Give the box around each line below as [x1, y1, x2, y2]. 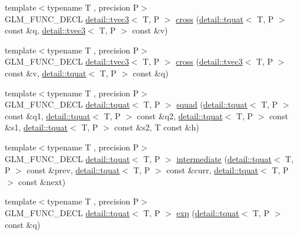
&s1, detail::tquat [5, 121, 68, 133]
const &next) [18, 175, 66, 187]
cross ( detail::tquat [176, 12, 243, 25]
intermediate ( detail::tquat [176, 152, 272, 164]
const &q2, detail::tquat [137, 109, 223, 122]
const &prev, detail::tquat [26, 164, 120, 176]
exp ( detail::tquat [176, 206, 239, 219]
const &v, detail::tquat [5, 66, 86, 79]
